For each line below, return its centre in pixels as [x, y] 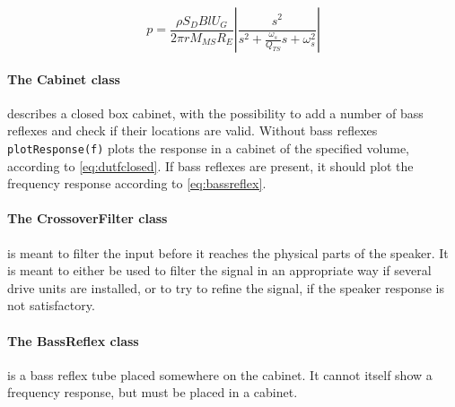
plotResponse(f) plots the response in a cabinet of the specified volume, [208, 147]
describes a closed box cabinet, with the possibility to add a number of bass [215, 113]
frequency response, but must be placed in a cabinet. [153, 392]
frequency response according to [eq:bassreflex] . [137, 183]
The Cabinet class [64, 78]
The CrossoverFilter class [87, 218]
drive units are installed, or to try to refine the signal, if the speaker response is [226, 287]
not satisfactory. [51, 305]
